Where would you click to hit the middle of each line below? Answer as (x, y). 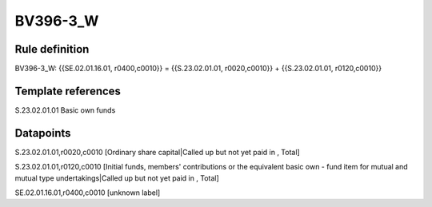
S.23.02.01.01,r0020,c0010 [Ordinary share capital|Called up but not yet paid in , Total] (157, 152)
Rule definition (52, 49)
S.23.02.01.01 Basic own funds (65, 110)
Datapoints (43, 133)
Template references (68, 91)
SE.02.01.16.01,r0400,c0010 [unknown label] (88, 193)
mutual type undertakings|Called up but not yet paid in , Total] (117, 178)
